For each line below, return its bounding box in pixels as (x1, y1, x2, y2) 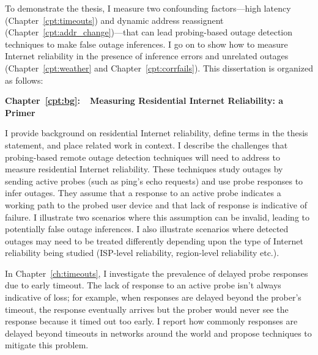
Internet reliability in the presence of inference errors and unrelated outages (5, 49, 289, 62)
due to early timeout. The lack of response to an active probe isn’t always (5, 279, 281, 291)
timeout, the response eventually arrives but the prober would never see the (5, 302, 289, 315)
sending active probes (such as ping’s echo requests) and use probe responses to (5, 174, 303, 187)
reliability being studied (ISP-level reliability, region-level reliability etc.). (5, 246, 279, 259)
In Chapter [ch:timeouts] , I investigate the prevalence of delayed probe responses (5, 266, 308, 279)
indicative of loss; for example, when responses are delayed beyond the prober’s (5, 291, 301, 304)
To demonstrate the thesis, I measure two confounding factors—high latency (5, 2, 291, 14)
